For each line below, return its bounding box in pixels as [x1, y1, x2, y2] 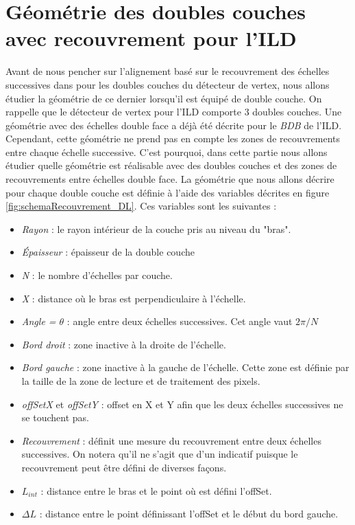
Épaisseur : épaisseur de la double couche [21, 245, 195, 259]
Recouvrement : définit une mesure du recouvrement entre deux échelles [21, 433, 321, 447]
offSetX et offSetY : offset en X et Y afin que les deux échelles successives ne [21, 396, 343, 411]
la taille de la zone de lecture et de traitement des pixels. [21, 374, 260, 388]
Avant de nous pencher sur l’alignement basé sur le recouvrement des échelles [5, 64, 330, 78]
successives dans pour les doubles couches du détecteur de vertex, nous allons [5, 77, 330, 91]
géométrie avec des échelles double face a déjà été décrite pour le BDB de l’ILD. [5, 118, 342, 132]
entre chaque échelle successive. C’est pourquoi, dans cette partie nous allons [5, 144, 328, 159]
